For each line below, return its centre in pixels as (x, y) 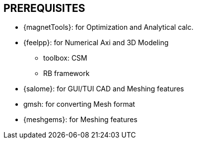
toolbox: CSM (65, 58)
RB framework (66, 73)
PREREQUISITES (44, 8)
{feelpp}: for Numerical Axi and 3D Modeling (96, 43)
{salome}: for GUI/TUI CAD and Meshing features (104, 89)
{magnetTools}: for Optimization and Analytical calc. (108, 27)
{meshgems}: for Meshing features (80, 120)
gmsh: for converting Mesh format (79, 104)
